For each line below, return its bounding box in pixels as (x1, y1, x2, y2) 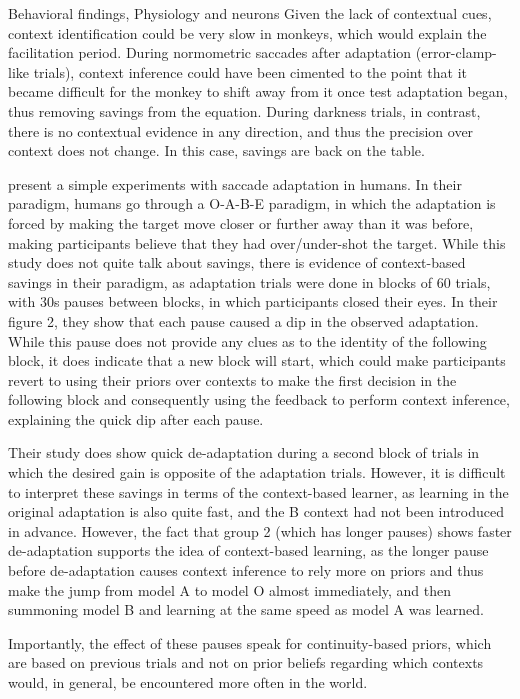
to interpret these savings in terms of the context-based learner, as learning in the (8, 481, 509, 502)
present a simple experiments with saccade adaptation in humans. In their (8, 173, 462, 194)
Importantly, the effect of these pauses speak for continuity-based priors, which (8, 632, 492, 653)
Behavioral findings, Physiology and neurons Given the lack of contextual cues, (8, 3, 492, 23)
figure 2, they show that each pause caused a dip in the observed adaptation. (8, 310, 479, 331)
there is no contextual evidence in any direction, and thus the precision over (8, 120, 474, 141)
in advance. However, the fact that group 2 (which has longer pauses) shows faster (8, 520, 512, 541)
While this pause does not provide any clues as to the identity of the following (8, 330, 487, 351)
